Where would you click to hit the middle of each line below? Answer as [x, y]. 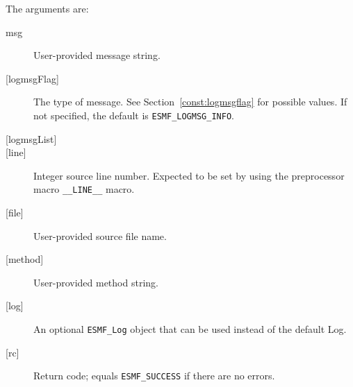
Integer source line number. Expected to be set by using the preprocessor [189, 175]
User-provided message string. [97, 55]
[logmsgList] [31, 138]
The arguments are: [47, 8]
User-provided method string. [96, 282]
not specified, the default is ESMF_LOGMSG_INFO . [134, 115]
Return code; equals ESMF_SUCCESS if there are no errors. [154, 376]
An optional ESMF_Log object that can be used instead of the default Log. [190, 329]
